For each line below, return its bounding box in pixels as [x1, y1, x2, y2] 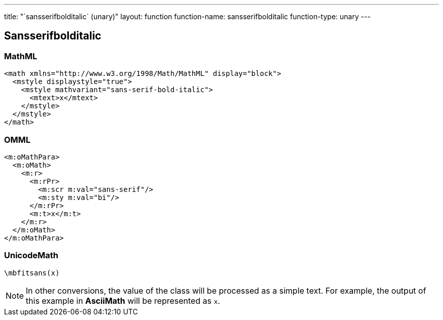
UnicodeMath [4, 250, 59, 261]
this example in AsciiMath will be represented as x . [26, 295, 220, 306]
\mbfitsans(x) [4, 268, 60, 277]
